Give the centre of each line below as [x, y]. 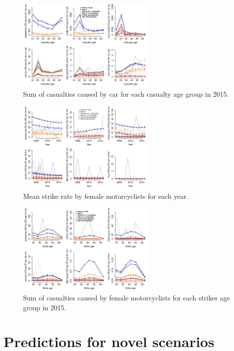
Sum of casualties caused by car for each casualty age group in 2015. [126, 94]
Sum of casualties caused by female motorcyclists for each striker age [127, 298]
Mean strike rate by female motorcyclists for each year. [106, 196]
